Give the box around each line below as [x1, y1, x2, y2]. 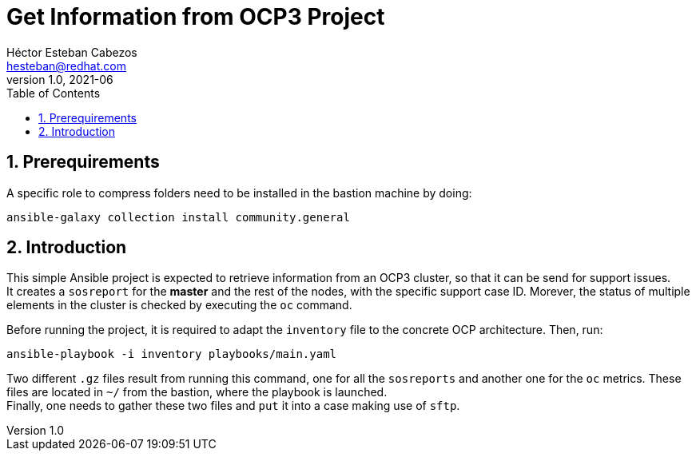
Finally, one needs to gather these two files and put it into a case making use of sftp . [6, 399, 460, 413]
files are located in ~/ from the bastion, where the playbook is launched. [6, 385, 388, 399]
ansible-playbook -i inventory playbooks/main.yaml [6, 348, 337, 361]
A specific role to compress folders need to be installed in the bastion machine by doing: [6, 185, 472, 200]
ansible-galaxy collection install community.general [6, 210, 350, 224]
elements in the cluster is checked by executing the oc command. [6, 298, 352, 312]
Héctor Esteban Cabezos [6, 45, 137, 59]
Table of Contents [6, 85, 101, 100]
